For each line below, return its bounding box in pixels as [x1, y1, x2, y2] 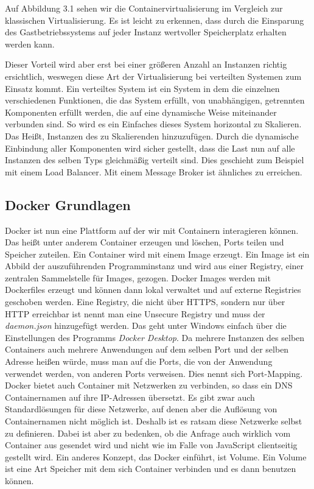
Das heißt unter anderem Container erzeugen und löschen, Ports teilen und [5, 236, 284, 248]
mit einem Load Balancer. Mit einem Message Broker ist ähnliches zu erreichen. [5, 165, 302, 178]
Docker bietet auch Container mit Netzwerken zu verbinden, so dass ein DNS [5, 379, 293, 392]
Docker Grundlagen [5, 195, 131, 214]
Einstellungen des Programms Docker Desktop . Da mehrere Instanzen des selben [5, 331, 305, 343]
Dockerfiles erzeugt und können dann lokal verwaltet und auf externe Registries [5, 283, 301, 296]
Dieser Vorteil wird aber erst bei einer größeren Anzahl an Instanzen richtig [5, 58, 287, 71]
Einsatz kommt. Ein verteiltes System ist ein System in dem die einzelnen [5, 82, 280, 94]
